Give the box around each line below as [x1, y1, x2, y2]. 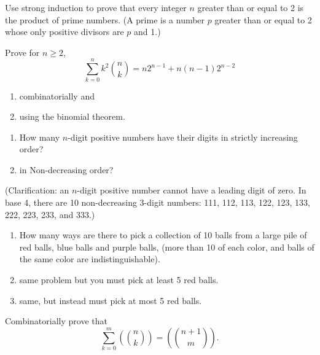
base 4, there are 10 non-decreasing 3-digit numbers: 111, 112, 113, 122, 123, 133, [5, 196, 310, 209]
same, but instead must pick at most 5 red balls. [19, 294, 202, 306]
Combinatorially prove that [5, 314, 107, 327]
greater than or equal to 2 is [197, 1, 304, 14]
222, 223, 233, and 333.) [5, 208, 95, 220]
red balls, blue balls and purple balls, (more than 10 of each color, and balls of [19, 240, 314, 253]
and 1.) [134, 25, 161, 38]
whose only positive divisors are [5, 25, 124, 38]
